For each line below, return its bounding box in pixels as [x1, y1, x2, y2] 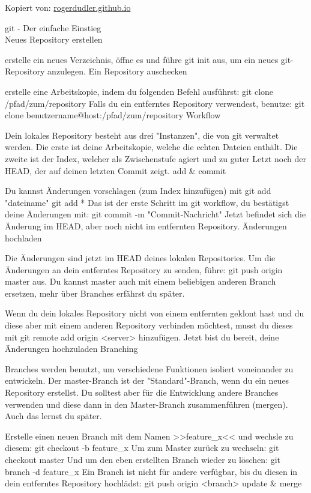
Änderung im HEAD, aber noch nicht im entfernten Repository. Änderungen [5, 219, 287, 232]
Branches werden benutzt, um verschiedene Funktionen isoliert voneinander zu [5, 362, 294, 375]
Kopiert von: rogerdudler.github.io [5, 1, 131, 13]
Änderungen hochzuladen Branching [5, 342, 138, 355]
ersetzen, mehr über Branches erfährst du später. [5, 286, 185, 299]
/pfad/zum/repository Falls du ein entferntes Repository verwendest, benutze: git [5, 97, 305, 109]
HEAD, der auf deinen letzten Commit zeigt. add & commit [5, 164, 226, 177]
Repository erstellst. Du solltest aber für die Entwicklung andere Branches [5, 386, 279, 399]
